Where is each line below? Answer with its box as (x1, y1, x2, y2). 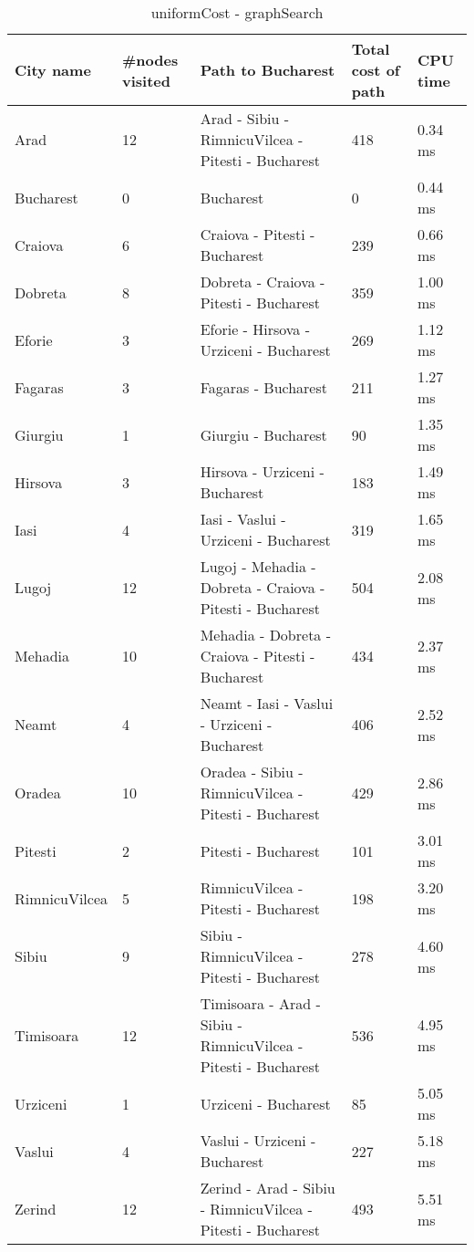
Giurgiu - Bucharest (200, 423, 327, 445)
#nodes (122, 48, 179, 70)
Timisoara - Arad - (200, 993, 321, 1014)
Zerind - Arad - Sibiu (200, 1177, 335, 1198)
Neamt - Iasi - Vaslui (200, 693, 334, 714)
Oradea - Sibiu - (200, 761, 304, 782)
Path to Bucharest (200, 59, 335, 80)
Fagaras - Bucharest (200, 376, 328, 398)
